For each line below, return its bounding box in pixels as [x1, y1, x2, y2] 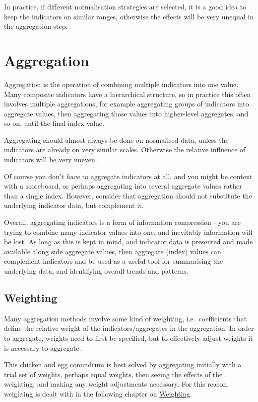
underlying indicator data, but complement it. [4, 200, 144, 210]
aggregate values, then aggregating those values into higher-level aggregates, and [4, 108, 249, 118]
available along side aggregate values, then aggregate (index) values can [4, 246, 221, 256]
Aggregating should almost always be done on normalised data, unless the [4, 134, 229, 145]
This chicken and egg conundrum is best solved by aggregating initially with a [4, 359, 242, 370]
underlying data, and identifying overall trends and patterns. [4, 266, 189, 276]
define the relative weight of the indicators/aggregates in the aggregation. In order [4, 323, 254, 333]
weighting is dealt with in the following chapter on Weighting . [4, 388, 192, 399]
